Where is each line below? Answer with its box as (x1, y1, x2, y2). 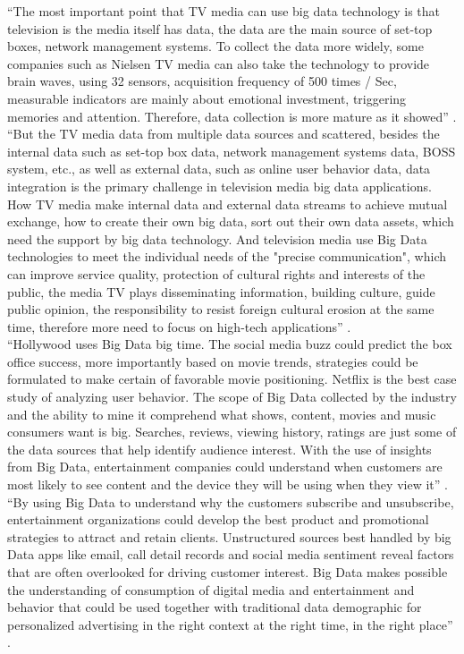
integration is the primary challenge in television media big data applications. (7, 176, 432, 195)
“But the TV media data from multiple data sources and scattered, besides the (7, 124, 440, 143)
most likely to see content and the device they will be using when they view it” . (7, 475, 448, 494)
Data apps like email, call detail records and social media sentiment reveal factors (7, 545, 454, 564)
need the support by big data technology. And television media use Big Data (7, 229, 427, 248)
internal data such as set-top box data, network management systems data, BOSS (7, 141, 456, 160)
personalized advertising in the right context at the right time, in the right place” (7, 615, 453, 633)
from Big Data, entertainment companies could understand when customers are (7, 457, 443, 476)
